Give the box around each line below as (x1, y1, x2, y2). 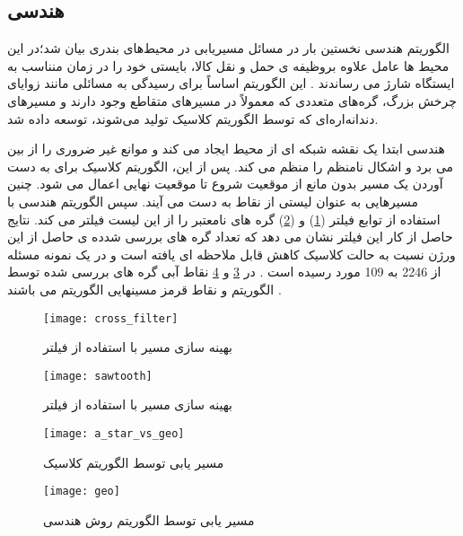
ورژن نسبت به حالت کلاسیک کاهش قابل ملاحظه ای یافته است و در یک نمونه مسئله (7, 244, 456, 263)
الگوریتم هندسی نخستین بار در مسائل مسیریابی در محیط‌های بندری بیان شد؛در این (7, 39, 450, 57)
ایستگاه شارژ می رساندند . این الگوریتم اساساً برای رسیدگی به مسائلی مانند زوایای (7, 74, 455, 92)
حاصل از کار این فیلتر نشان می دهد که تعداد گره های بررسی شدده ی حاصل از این (7, 227, 453, 246)
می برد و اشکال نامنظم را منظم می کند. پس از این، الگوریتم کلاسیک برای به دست (7, 156, 454, 175)
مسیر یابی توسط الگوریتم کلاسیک (43, 453, 224, 471)
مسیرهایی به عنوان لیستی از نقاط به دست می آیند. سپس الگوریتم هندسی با (7, 191, 419, 210)
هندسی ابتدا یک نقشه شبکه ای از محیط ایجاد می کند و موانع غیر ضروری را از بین (7, 139, 445, 158)
